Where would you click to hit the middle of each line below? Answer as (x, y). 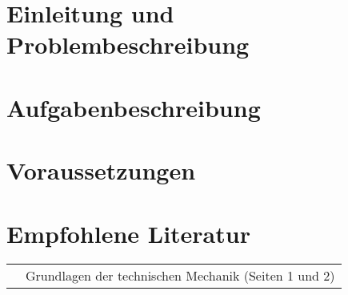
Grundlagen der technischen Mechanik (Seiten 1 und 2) (180, 276)
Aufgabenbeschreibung (134, 107)
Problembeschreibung (128, 44)
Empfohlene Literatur (128, 233)
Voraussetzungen (101, 170)
